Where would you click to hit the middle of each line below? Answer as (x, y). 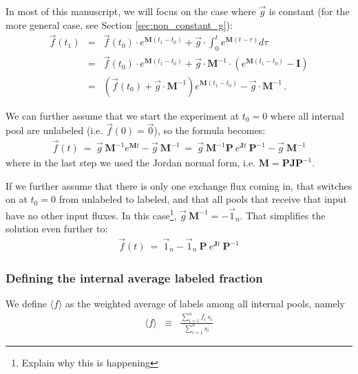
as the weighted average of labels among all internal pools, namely (205, 304)
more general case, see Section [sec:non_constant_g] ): (119, 24)
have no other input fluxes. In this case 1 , (91, 214)
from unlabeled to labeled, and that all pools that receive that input (203, 199)
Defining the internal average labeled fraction (134, 277)
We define (26, 304)
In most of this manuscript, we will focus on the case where (131, 11)
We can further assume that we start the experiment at (123, 115)
